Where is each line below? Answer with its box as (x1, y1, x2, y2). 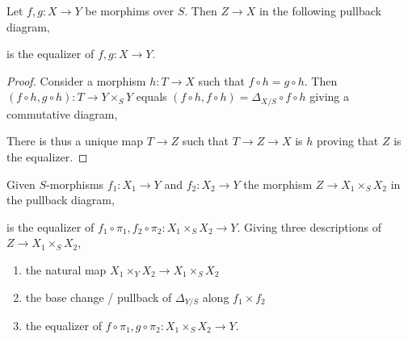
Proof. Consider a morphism (6, 72, 146, 89)
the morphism (243, 175, 313, 192)
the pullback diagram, (6, 191, 115, 208)
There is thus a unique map (6, 132, 143, 149)
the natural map (25, 261, 107, 278)
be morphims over (85, 2, 175, 19)
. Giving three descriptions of (237, 218, 381, 235)
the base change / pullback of (25, 288, 172, 305)
